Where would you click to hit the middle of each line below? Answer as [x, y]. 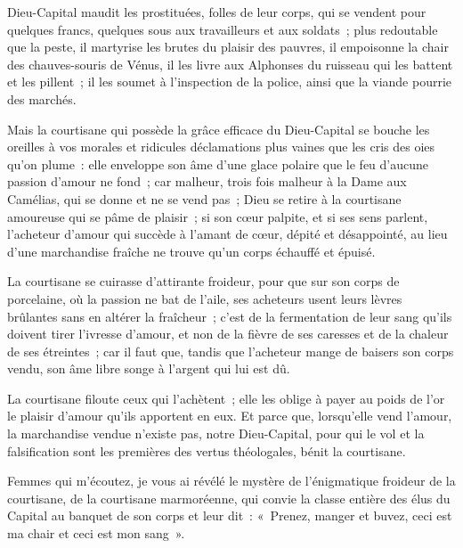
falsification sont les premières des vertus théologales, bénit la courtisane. [207, 450]
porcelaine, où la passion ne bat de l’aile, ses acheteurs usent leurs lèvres [205, 298]
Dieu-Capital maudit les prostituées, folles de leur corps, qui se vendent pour [217, 12]
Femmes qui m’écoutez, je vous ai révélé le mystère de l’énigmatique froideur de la [231, 481]
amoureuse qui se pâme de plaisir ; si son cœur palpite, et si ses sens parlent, [218, 216]
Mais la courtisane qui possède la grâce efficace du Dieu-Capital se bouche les [219, 129]
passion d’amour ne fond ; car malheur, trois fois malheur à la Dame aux [207, 181]
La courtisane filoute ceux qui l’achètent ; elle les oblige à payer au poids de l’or [226, 398]
